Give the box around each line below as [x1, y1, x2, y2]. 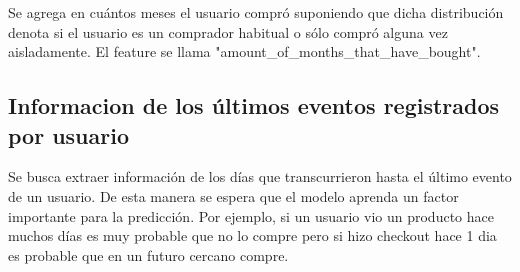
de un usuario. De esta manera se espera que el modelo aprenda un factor [8, 185, 459, 206]
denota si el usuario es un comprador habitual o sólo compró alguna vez [8, 21, 448, 42]
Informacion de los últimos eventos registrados [8, 90, 500, 121]
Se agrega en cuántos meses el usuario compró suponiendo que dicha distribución [8, 2, 504, 22]
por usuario [8, 119, 130, 150]
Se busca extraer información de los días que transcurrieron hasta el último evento [8, 166, 512, 187]
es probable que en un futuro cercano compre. [8, 244, 289, 265]
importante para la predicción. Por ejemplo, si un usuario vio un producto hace [8, 205, 494, 226]
